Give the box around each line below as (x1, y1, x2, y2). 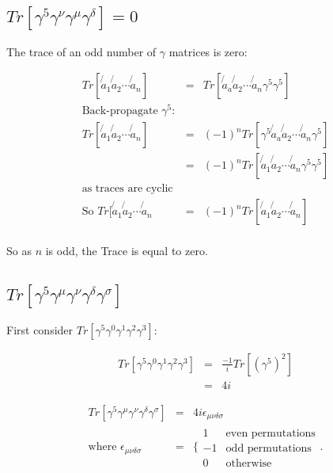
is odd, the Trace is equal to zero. (45, 242, 208, 259)
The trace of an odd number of (6, 43, 157, 59)
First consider (6, 321, 74, 338)
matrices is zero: (168, 43, 248, 59)
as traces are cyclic (81, 183, 173, 195)
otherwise (225, 457, 272, 469)
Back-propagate (81, 105, 158, 117)
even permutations (225, 427, 316, 439)
